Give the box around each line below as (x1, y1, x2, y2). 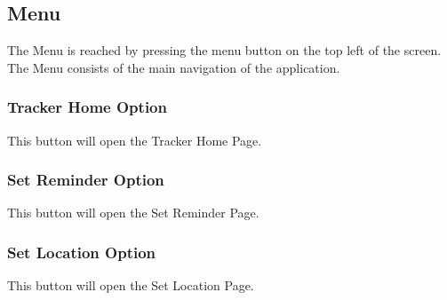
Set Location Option (7, 241, 156, 263)
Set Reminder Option (7, 169, 164, 191)
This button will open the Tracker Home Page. (7, 130, 262, 149)
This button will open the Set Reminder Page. (7, 203, 259, 222)
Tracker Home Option (7, 96, 167, 118)
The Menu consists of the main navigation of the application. (7, 58, 340, 76)
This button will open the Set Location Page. (7, 276, 254, 295)
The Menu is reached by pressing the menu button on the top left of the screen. (7, 41, 442, 59)
